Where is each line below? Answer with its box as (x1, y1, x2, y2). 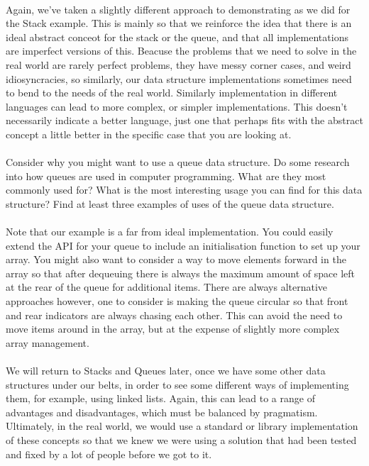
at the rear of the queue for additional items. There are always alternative (6, 279, 328, 294)
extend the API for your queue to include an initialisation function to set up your (6, 238, 360, 253)
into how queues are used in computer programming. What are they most (6, 168, 326, 183)
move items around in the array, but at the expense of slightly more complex (6, 321, 340, 336)
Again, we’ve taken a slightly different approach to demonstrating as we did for (6, 1, 351, 16)
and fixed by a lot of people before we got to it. (6, 446, 212, 461)
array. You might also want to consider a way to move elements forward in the (6, 252, 346, 267)
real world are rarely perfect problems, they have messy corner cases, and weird (6, 57, 351, 72)
